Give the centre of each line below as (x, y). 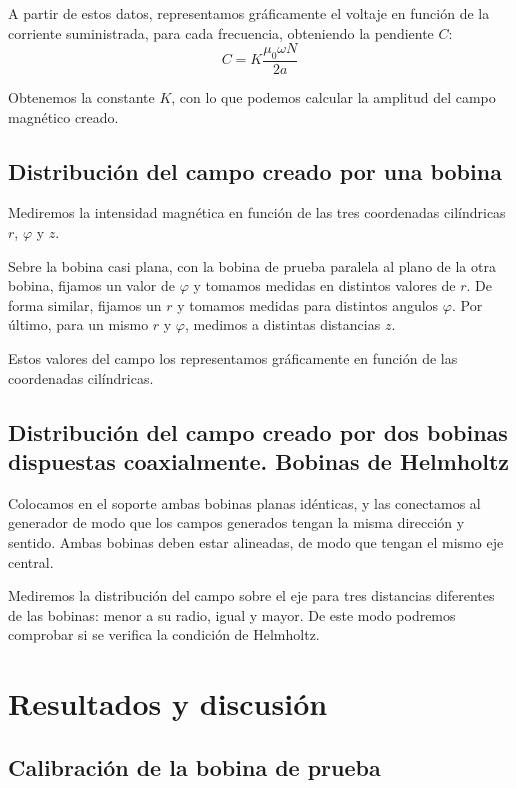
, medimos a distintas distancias (283, 324)
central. (31, 561)
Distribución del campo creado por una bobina (255, 170)
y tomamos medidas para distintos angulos (308, 304)
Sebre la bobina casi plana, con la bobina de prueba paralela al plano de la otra (252, 265)
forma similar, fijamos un (85, 304)
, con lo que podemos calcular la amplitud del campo (333, 97)
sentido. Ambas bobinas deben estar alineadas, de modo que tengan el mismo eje (256, 541)
